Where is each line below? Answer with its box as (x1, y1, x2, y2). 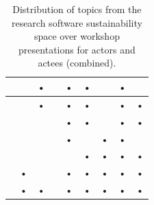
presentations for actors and (18, 42, 136, 56)
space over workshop (34, 29, 120, 43)
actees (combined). (38, 56, 116, 70)
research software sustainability (11, 15, 142, 29)
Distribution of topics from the (12, 2, 142, 16)
